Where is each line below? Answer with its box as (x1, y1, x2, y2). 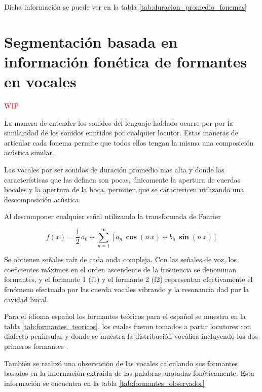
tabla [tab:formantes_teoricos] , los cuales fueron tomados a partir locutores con (4, 320, 251, 331)
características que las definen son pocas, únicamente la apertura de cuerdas (4, 174, 241, 185)
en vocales (4, 71, 77, 92)
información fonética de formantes (4, 51, 247, 72)
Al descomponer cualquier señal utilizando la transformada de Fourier (4, 211, 221, 222)
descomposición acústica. (4, 194, 81, 204)
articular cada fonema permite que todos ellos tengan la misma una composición (4, 137, 254, 148)
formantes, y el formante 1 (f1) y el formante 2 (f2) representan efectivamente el (4, 274, 253, 284)
